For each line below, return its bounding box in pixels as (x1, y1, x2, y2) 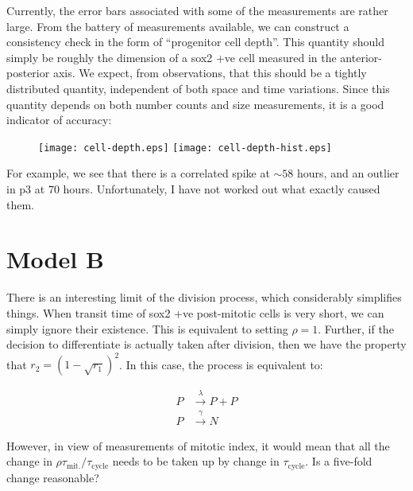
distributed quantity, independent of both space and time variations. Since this (6, 80, 390, 96)
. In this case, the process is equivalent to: (119, 356, 323, 372)
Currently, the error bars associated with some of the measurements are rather (6, 2, 388, 18)
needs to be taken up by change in (112, 453, 280, 470)
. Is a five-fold (305, 453, 372, 470)
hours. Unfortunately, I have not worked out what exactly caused (63, 181, 380, 197)
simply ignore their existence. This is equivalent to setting (6, 320, 288, 337)
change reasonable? (6, 469, 99, 485)
